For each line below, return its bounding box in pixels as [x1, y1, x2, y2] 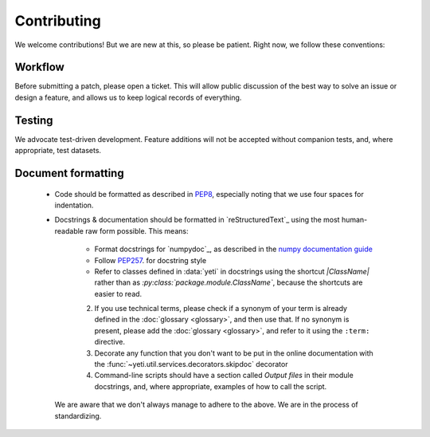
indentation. [54, 200, 94, 210]
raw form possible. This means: [84, 226, 189, 235]
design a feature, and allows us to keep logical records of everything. [14, 93, 242, 102]
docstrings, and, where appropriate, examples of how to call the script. [94, 381, 327, 391]
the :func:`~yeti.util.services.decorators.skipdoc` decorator [94, 360, 288, 369]
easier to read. [94, 289, 143, 298]
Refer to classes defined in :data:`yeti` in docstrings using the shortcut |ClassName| [94, 266, 369, 276]
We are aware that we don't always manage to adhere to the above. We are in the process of [54, 400, 358, 410]
